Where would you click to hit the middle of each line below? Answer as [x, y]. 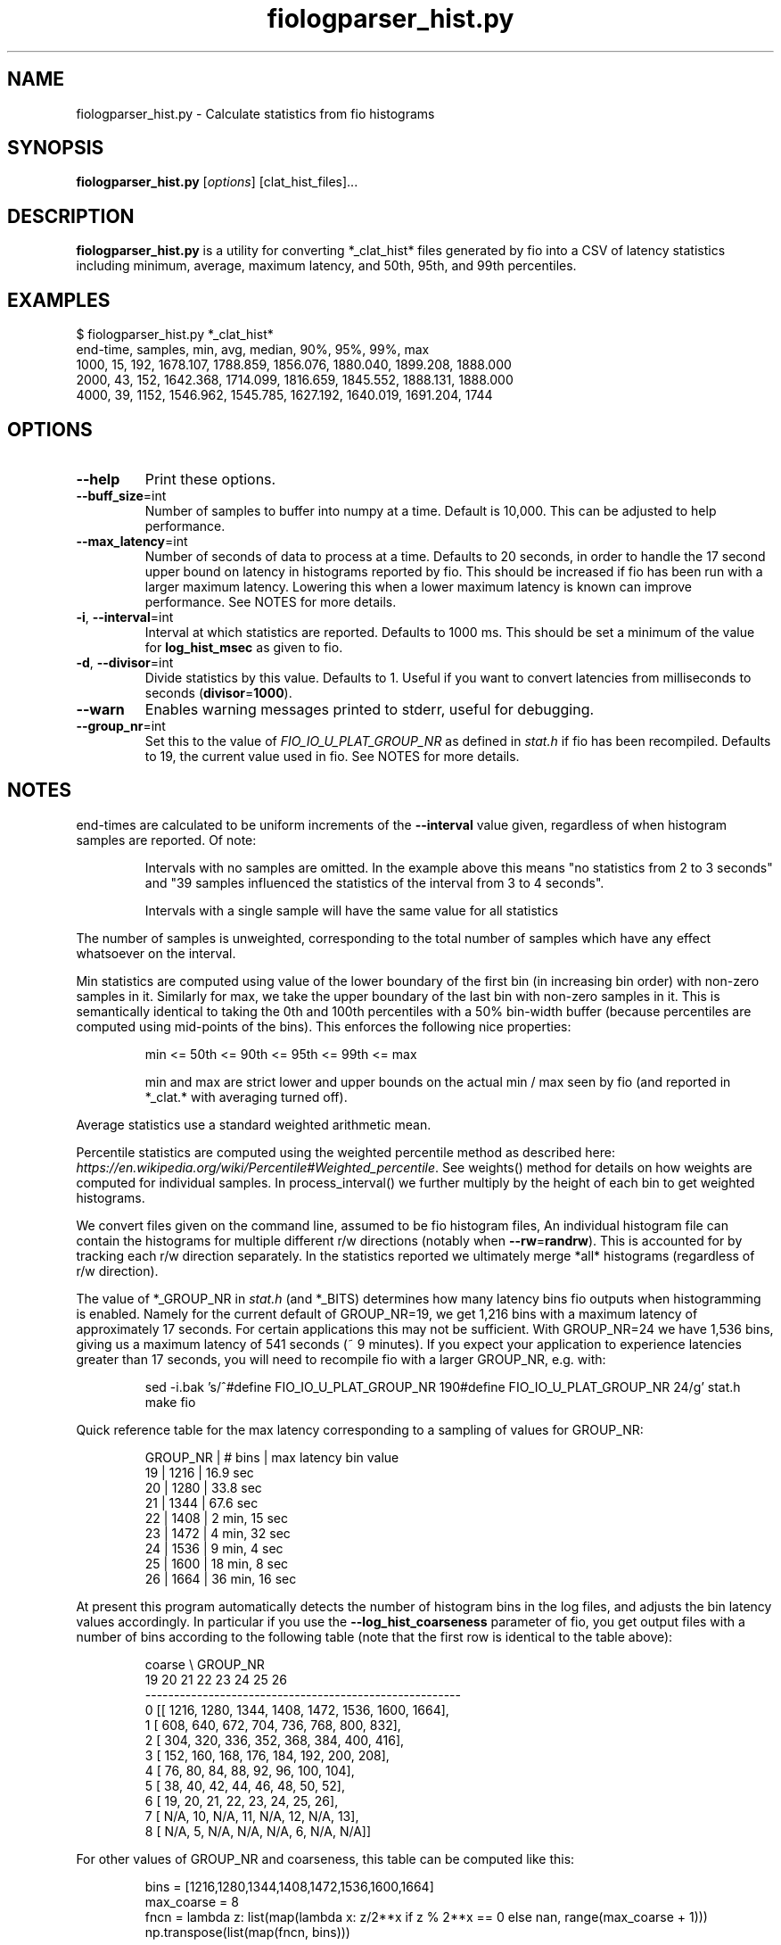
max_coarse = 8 [192, 1901]
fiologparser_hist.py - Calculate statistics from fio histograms [255, 113]
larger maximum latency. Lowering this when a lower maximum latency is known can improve [419, 586]
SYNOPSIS [56, 148]
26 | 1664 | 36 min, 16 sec [221, 1578]
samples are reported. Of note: [166, 840]
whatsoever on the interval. [156, 953]
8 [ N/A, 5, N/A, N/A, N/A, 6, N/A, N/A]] [258, 1831]
